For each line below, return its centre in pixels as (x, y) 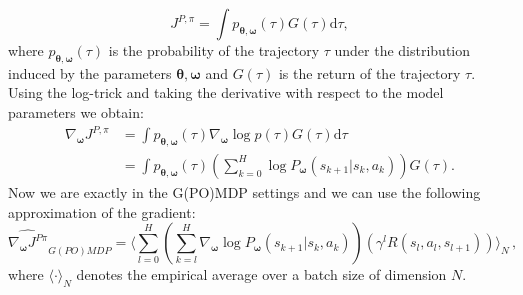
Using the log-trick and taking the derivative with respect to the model (226, 92)
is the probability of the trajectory (214, 50)
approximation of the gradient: (102, 211)
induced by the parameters (90, 72)
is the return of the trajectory (369, 72)
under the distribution (402, 50)
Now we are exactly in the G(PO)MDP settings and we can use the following (244, 191)
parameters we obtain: (76, 111)
